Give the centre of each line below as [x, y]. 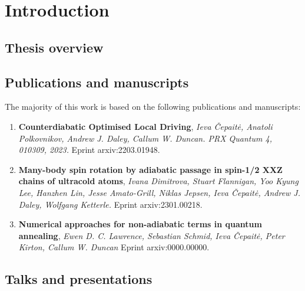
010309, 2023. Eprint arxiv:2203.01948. [89, 150]
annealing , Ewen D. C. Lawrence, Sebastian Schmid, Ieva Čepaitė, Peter [152, 235]
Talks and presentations [79, 279]
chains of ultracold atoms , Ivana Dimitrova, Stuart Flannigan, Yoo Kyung [158, 181]
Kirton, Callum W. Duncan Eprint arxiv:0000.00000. [114, 247]
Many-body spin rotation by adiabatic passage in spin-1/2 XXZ [150, 169]
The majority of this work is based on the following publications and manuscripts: [153, 107]
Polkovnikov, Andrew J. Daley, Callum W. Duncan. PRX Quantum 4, [145, 138]
